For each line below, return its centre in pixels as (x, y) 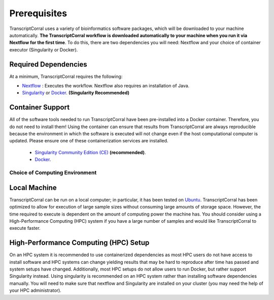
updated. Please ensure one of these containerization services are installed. (89, 141)
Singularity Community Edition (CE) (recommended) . (90, 152)
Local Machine (33, 187)
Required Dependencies (48, 64)
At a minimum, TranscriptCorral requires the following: (66, 76)
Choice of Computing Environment (53, 173)
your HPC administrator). (36, 290)
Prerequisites (38, 13)
